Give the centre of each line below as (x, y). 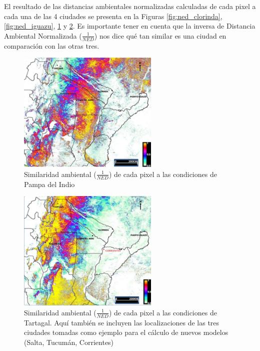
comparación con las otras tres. (52, 45)
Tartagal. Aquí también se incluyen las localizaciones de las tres (122, 322)
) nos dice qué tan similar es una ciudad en (160, 35)
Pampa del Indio (49, 184)
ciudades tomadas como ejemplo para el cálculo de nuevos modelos (126, 332)
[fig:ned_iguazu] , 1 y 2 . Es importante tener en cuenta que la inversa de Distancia (130, 26)
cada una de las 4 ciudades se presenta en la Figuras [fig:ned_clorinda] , (113, 16)
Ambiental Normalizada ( (43, 35)
